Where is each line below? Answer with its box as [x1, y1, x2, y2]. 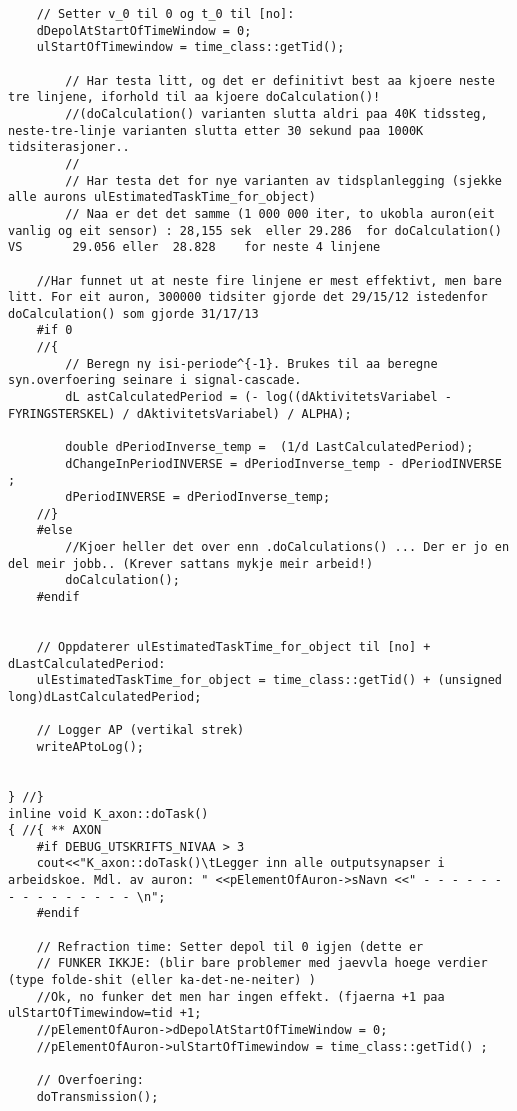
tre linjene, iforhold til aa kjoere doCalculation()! [8, 90, 381, 105]
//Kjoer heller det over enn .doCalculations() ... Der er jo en [65, 540, 510, 554]
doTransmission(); [36, 1089, 159, 1104]
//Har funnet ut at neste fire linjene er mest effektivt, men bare [36, 273, 502, 288]
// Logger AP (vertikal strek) [36, 723, 245, 738]
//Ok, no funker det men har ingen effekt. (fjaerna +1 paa [36, 989, 445, 1004]
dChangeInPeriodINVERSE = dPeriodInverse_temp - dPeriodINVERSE [65, 456, 502, 471]
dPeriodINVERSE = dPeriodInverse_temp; [65, 490, 331, 505]
